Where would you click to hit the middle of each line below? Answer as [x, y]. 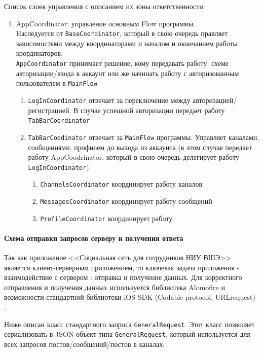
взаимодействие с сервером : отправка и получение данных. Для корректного [123, 277]
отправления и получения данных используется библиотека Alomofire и [115, 287]
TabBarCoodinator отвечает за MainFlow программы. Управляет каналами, [144, 137]
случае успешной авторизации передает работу [153, 110]
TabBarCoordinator [59, 121]
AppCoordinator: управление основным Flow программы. [105, 23]
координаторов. [40, 53]
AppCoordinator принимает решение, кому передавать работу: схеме [122, 63]
